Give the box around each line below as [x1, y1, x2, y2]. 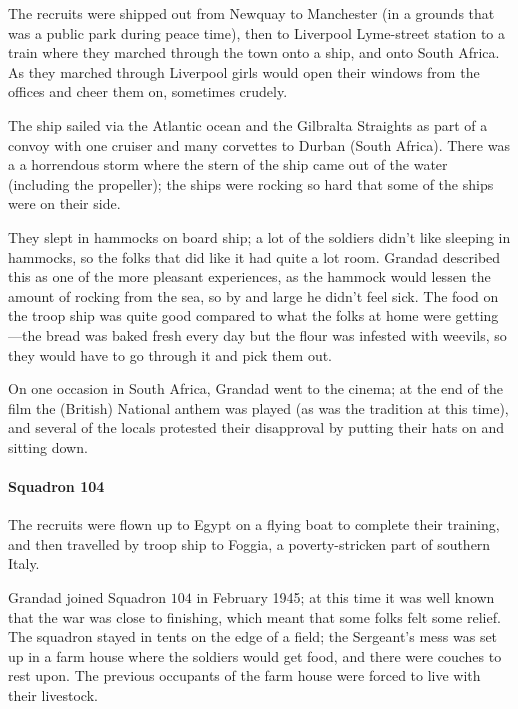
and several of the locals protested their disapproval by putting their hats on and [8, 417, 505, 438]
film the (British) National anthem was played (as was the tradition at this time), [8, 397, 509, 418]
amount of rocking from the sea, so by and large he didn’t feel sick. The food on [8, 285, 499, 306]
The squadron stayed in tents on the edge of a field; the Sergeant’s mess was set [8, 626, 498, 647]
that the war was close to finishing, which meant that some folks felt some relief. [8, 606, 501, 627]
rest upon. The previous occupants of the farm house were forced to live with [8, 665, 481, 686]
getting [455, 305, 499, 326]
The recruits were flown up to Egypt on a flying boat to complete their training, [8, 514, 500, 535]
